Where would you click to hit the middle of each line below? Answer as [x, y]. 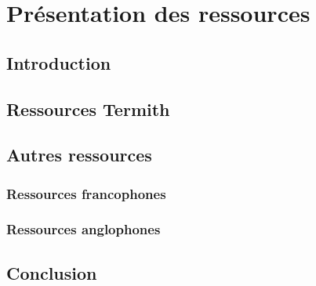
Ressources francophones [86, 193]
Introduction [59, 62]
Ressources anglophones [84, 229]
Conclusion [52, 272]
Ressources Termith [88, 109]
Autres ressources [79, 155]
